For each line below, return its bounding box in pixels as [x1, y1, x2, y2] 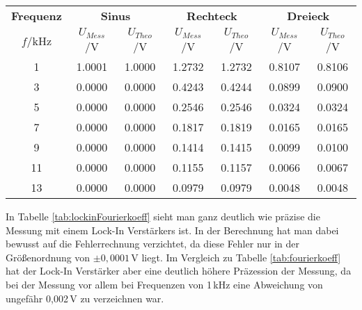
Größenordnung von [6, 250, 90, 264]
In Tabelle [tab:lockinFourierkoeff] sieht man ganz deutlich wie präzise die [6, 209, 320, 223]
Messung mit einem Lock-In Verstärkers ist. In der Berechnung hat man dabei [6, 222, 339, 237]
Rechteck [187, 8, 237, 24]
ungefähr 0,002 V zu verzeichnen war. [6, 291, 164, 305]
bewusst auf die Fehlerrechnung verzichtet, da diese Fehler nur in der [6, 236, 300, 251]
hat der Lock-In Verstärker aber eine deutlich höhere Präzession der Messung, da [6, 263, 352, 278]
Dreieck [287, 8, 330, 24]
